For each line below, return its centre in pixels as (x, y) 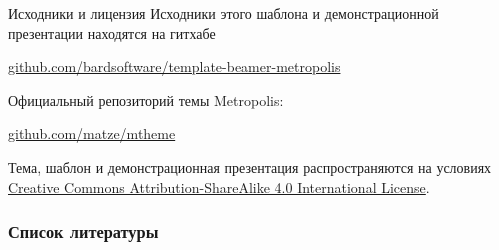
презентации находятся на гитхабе (112, 32)
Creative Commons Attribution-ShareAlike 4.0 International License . (219, 186)
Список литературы (83, 231)
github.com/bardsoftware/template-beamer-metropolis (174, 66)
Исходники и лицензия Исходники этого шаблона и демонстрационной (223, 13)
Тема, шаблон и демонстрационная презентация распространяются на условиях (250, 166)
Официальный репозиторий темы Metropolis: (146, 99)
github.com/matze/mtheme (92, 133)
